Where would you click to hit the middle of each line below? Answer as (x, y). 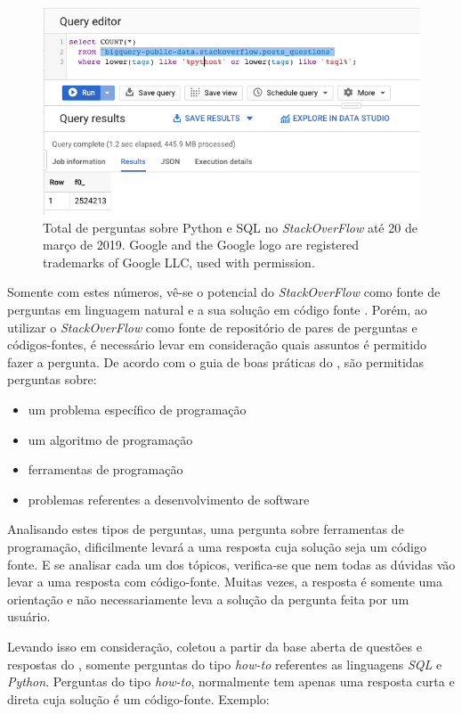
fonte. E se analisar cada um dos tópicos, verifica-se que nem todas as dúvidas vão (231, 564)
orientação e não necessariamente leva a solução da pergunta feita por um (208, 599)
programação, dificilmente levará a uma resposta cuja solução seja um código (217, 546)
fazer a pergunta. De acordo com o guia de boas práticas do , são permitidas (216, 361)
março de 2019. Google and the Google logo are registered (201, 245)
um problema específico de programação (137, 409)
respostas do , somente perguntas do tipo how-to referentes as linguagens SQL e (225, 664)
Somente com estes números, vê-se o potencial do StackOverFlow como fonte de (224, 292)
